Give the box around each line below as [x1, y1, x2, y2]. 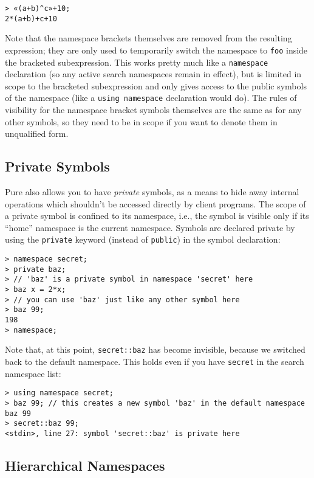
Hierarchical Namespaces [5, 455, 165, 474]
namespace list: [5, 367, 61, 379]
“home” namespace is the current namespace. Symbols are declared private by [5, 221, 295, 234]
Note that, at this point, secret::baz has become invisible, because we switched [5, 343, 305, 356]
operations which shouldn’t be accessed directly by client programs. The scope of [5, 197, 306, 210]
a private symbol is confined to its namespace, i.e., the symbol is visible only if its [5, 209, 309, 222]
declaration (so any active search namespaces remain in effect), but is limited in [5, 68, 302, 80]
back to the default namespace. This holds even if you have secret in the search [5, 355, 304, 367]
